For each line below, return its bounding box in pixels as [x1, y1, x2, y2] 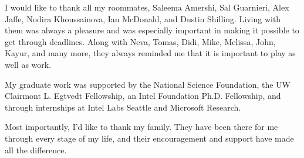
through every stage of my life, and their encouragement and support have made [5, 132, 294, 144]
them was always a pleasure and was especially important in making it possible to [5, 24, 299, 36]
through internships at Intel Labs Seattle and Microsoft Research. [5, 101, 241, 113]
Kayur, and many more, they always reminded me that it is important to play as [5, 47, 296, 59]
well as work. [5, 58, 52, 70]
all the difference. [5, 143, 67, 156]
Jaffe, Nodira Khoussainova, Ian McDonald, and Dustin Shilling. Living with [5, 12, 281, 25]
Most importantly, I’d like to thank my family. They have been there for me [5, 121, 278, 133]
